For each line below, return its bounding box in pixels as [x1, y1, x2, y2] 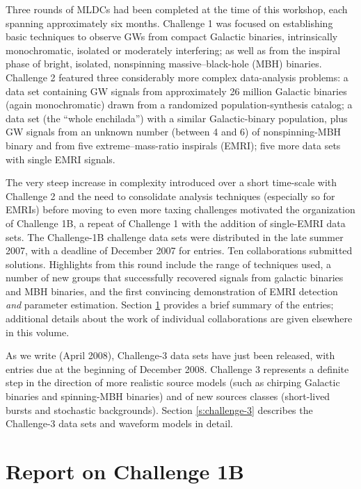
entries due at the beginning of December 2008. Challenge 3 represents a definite [6, 361, 349, 376]
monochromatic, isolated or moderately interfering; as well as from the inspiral [6, 42, 341, 57]
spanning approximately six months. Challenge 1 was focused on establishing [6, 15, 333, 30]
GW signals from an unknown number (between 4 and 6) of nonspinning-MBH [6, 124, 342, 139]
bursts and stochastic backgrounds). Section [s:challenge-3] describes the [6, 402, 313, 417]
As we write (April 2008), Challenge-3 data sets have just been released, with [6, 348, 335, 363]
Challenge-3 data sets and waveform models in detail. [6, 416, 233, 431]
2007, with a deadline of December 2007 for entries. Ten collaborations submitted [6, 243, 353, 258]
